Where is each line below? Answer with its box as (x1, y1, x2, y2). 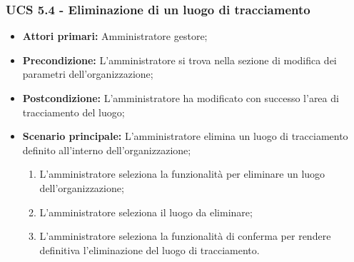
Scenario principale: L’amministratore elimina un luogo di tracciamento (22, 129, 348, 143)
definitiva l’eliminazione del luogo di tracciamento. (39, 242, 260, 257)
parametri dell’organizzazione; (22, 66, 153, 81)
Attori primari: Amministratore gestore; (22, 29, 208, 44)
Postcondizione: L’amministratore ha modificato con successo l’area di (22, 91, 339, 105)
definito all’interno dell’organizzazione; (22, 142, 191, 157)
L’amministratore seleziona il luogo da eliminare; (39, 204, 253, 219)
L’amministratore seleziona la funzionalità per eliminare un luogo (39, 166, 325, 181)
